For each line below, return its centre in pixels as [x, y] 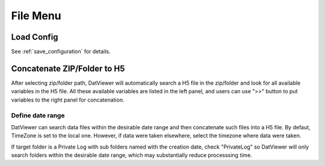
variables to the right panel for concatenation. [68, 100]
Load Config [35, 37]
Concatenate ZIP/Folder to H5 [68, 68]
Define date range [38, 115]
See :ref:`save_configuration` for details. [61, 52]
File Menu [36, 16]
